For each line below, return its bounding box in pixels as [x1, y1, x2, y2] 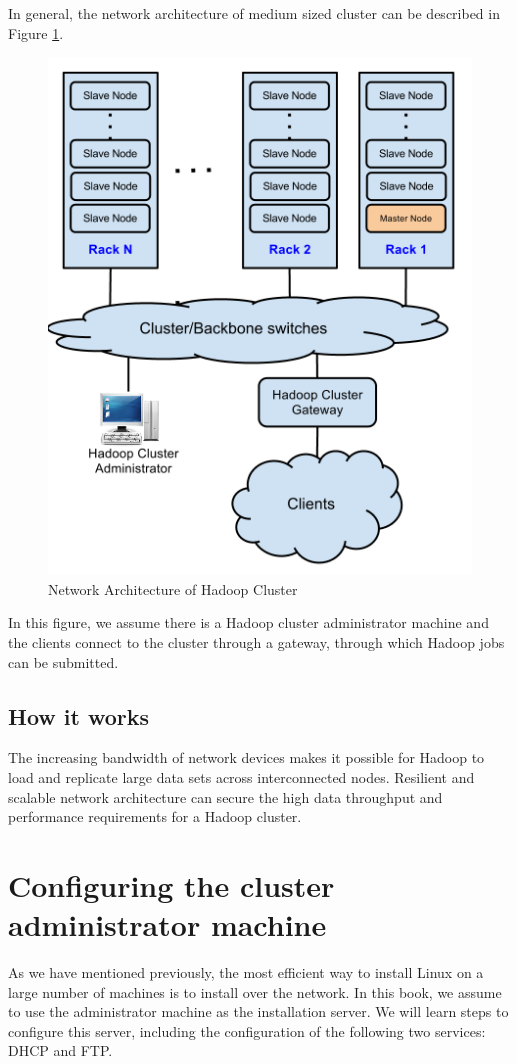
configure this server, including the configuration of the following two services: [8, 1020, 486, 1041]
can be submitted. [8, 651, 119, 672]
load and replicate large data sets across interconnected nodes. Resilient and [8, 766, 475, 787]
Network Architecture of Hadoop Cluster [48, 578, 298, 599]
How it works [8, 700, 150, 731]
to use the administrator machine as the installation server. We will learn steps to [8, 1001, 509, 1022]
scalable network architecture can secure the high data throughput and [8, 786, 443, 807]
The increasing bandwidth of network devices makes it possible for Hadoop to [8, 747, 485, 768]
